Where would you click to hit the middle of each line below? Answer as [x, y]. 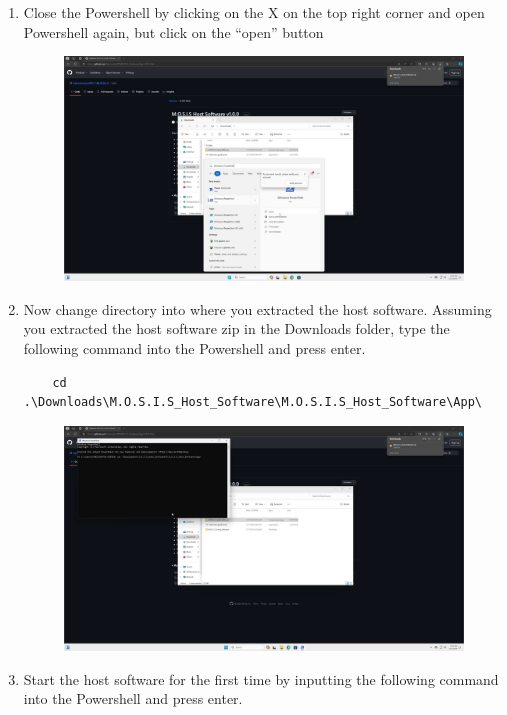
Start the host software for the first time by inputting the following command [261, 678]
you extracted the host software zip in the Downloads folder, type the [236, 328]
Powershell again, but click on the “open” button [173, 31]
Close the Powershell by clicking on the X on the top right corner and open [254, 12]
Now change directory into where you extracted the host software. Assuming [257, 308]
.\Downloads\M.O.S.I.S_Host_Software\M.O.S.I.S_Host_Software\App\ [252, 402]
